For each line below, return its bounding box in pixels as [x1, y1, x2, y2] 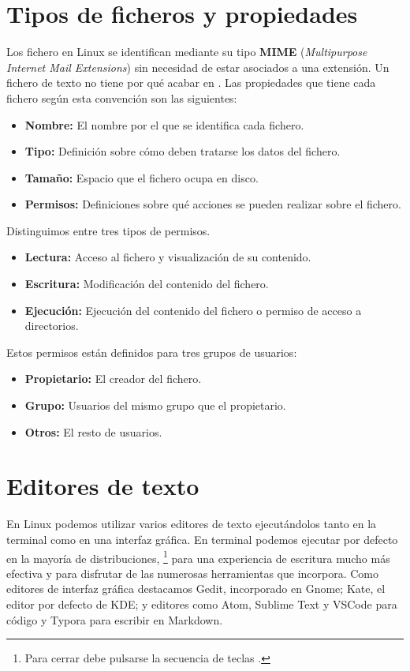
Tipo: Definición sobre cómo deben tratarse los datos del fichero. [24, 143, 341, 159]
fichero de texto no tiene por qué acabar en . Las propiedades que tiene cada [6, 74, 376, 91]
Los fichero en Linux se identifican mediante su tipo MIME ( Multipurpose [6, 43, 367, 60]
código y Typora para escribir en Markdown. [6, 611, 223, 628]
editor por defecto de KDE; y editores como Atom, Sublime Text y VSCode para [6, 595, 397, 612]
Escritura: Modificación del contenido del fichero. [24, 276, 269, 292]
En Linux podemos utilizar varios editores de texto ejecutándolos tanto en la [6, 515, 377, 532]
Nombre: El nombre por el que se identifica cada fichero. [24, 116, 304, 133]
